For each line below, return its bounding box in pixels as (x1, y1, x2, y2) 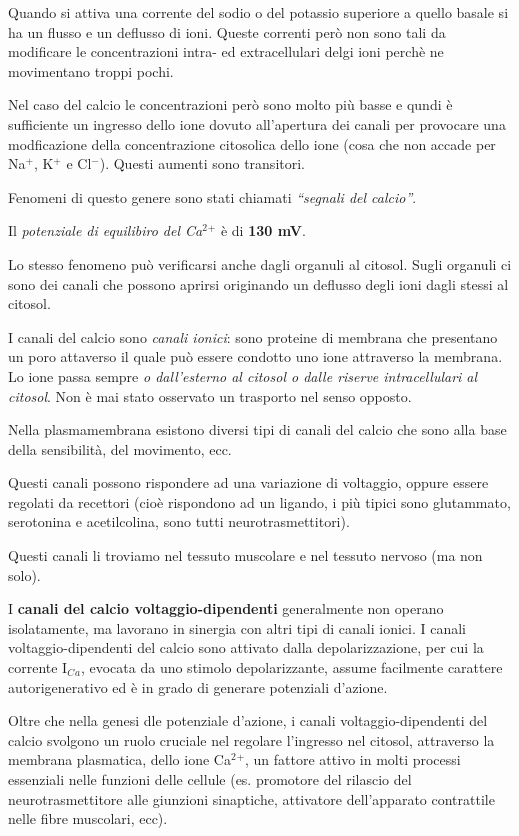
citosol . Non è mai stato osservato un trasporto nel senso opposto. (8, 385, 412, 406)
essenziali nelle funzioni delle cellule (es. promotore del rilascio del (8, 769, 412, 789)
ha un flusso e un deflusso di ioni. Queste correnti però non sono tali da (8, 21, 446, 42)
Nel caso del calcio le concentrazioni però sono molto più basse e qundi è (8, 94, 453, 115)
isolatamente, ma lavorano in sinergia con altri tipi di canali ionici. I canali (8, 617, 467, 638)
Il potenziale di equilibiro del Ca (8, 220, 203, 241)
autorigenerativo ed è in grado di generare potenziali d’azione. (8, 676, 388, 697)
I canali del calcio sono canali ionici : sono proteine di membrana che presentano (8, 326, 498, 347)
